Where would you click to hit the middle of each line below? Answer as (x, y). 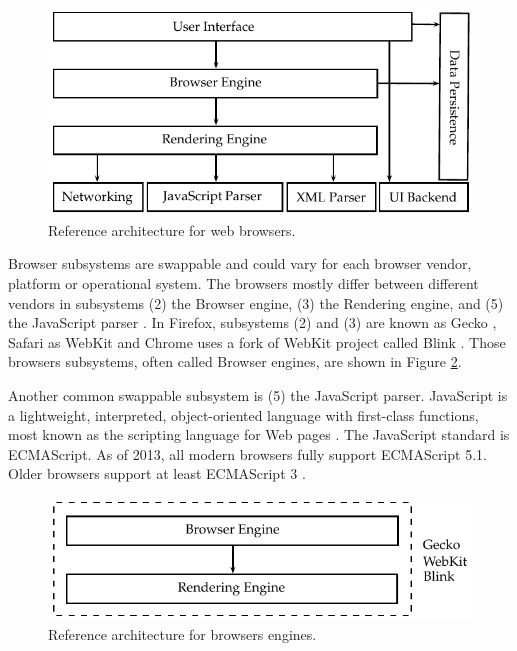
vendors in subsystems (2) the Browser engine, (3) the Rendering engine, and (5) (256, 302)
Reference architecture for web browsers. (172, 229)
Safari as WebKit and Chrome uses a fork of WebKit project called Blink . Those (257, 341)
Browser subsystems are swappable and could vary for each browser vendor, (240, 263)
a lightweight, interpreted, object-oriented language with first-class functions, (243, 414)
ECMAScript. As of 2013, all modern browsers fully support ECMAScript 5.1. (247, 453)
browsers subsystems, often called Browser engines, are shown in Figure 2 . (235, 361)
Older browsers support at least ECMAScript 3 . (157, 473)
